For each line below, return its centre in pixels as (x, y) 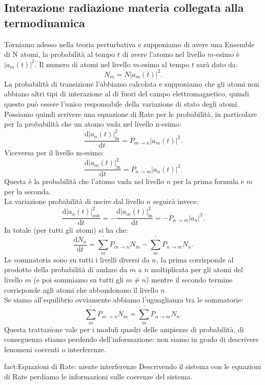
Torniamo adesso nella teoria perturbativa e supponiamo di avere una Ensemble (129, 44)
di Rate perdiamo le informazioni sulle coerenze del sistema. (98, 377)
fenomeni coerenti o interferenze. (55, 349)
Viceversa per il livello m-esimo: (54, 153)
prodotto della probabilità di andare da (66, 269)
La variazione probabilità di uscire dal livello (74, 201)
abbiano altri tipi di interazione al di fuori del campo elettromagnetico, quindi (127, 94)
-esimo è (227, 54)
